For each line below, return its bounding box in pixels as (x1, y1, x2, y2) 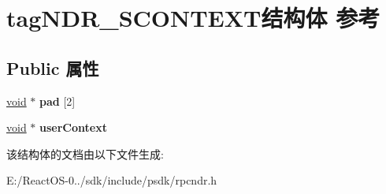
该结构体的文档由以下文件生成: (6, 145, 164, 162)
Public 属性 (6, 55, 99, 80)
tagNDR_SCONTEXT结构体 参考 (6, 2, 380, 34)
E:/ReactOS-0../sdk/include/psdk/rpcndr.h (6, 172, 217, 188)
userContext (39, 119, 107, 136)
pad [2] (39, 92, 76, 109)
